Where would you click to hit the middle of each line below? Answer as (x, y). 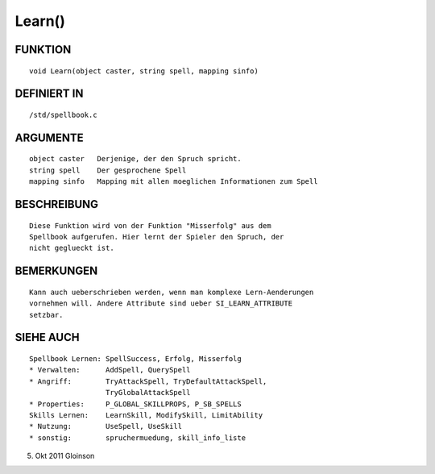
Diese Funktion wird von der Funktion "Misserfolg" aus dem (150, 225)
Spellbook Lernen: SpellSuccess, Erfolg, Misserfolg (135, 358)
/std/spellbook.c (63, 114)
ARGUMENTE (49, 137)
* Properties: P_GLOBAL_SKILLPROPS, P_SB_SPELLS (135, 404)
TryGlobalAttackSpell (148, 393)
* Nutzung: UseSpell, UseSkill (106, 426)
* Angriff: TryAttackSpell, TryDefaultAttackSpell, (148, 381)
